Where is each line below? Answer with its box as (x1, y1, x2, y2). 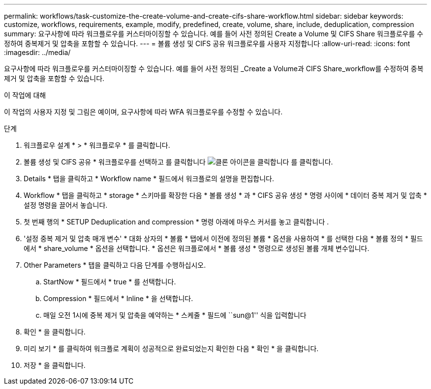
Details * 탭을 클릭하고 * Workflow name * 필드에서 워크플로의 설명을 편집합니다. (24, 174, 274, 183)
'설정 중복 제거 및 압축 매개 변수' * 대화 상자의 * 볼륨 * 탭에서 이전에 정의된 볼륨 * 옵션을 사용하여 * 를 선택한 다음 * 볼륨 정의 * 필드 (24, 234, 423, 243)
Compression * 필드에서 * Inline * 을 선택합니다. (43, 294, 193, 303)
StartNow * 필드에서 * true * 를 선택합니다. (43, 278, 176, 286)
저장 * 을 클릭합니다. (24, 361, 86, 369)
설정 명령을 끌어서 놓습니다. (24, 201, 108, 209)
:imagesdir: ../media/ (4, 48, 71, 56)
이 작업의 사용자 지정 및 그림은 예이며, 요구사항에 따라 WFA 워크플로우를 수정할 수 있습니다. (4, 108, 283, 116)
